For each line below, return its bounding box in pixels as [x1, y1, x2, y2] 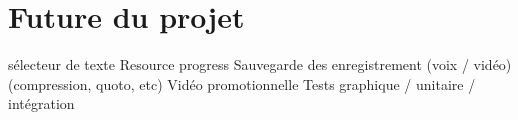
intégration [8, 93, 75, 114]
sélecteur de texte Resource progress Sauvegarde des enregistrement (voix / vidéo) [8, 54, 512, 75]
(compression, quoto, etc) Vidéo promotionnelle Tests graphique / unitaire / [8, 73, 476, 94]
